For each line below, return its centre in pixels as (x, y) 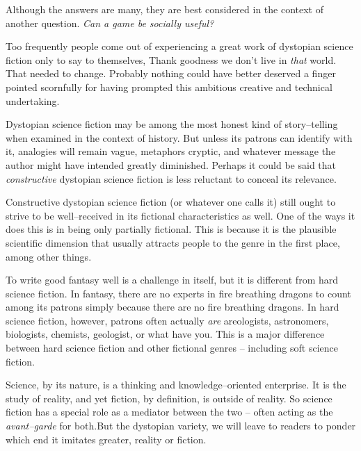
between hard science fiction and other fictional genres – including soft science (172, 348)
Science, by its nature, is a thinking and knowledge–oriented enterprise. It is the (176, 385)
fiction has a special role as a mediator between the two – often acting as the (169, 412)
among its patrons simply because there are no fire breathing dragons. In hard (173, 307)
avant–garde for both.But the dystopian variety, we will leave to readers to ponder (181, 426)
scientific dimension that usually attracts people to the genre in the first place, (173, 242)
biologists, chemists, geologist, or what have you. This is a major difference (165, 334)
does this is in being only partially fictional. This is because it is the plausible (171, 229)
